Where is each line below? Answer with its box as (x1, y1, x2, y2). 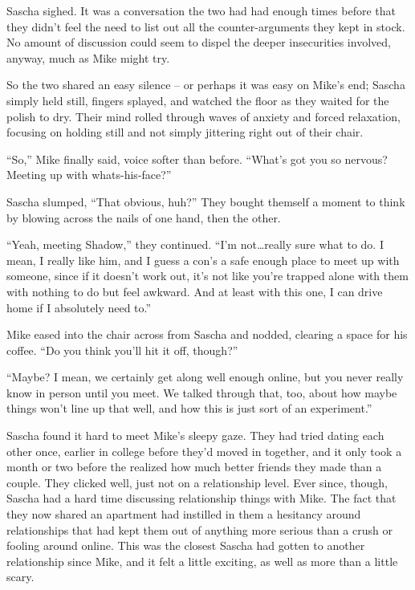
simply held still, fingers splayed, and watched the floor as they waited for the (6, 92, 389, 108)
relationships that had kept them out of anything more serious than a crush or (6, 521, 393, 538)
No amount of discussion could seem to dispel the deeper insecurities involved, (6, 34, 391, 51)
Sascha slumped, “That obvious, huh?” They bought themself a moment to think (6, 193, 405, 210)
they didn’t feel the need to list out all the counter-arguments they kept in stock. (6, 18, 405, 35)
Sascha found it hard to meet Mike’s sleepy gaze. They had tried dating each (6, 427, 384, 444)
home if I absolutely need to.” (6, 299, 152, 315)
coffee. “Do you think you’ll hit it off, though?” (6, 341, 238, 358)
